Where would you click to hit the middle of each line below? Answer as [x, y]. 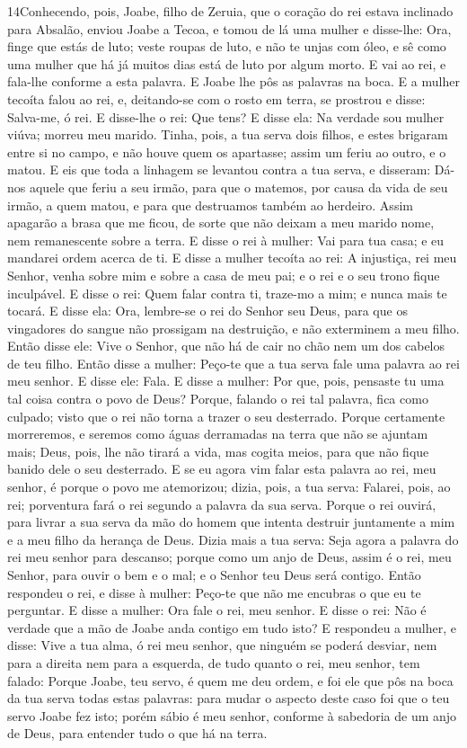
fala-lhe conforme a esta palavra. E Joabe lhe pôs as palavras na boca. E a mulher [233, 81]
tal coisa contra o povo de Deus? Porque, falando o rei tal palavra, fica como [218, 399]
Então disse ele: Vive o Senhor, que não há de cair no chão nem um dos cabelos [226, 346]
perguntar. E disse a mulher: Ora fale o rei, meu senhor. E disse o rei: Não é [217, 610]
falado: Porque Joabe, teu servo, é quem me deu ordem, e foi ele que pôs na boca [230, 680]
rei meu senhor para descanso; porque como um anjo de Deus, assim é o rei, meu [229, 557]
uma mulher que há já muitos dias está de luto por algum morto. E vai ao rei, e [227, 63]
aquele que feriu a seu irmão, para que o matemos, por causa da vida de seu [238, 187]
